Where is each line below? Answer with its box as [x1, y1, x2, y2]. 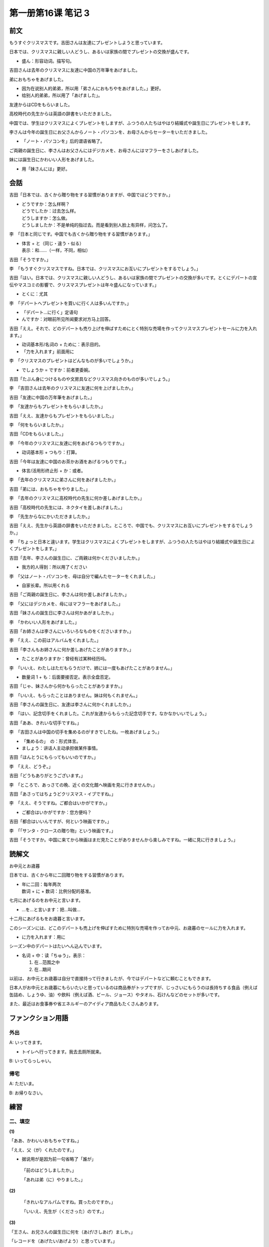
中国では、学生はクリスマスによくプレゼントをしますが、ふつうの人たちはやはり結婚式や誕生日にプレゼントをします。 [9, 120, 253, 126]
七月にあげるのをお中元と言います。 [9, 897, 83, 903]
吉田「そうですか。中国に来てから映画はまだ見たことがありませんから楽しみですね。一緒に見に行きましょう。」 [9, 836, 238, 842]
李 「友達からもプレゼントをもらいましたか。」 [9, 404, 106, 410]
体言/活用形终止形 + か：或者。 [21, 467, 86, 473]
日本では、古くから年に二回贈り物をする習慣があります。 [9, 872, 127, 878]
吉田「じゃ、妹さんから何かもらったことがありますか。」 [9, 683, 125, 689]
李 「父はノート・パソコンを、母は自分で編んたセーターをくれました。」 [9, 573, 158, 579]
